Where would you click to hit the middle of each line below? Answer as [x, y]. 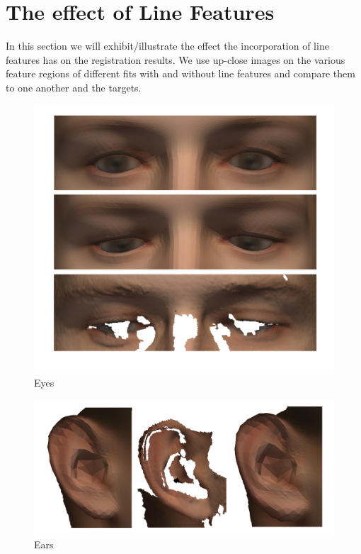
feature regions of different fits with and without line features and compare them [180, 73]
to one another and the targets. [74, 87]
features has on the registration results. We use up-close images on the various [176, 59]
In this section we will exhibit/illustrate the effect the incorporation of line [167, 46]
